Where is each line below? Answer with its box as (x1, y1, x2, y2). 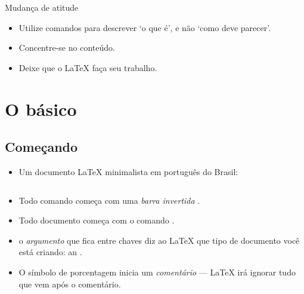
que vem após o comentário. (18, 277, 121, 290)
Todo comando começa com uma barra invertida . (18, 194, 200, 206)
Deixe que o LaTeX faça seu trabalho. (18, 61, 157, 73)
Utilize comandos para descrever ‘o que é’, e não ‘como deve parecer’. (18, 21, 271, 33)
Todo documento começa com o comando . (18, 214, 175, 226)
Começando (5, 137, 78, 156)
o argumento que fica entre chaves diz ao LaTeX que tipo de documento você (18, 234, 300, 246)
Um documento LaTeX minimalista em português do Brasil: (18, 165, 238, 177)
